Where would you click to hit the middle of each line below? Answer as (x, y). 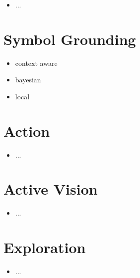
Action (27, 131)
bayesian (28, 80)
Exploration (45, 247)
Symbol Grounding (70, 39)
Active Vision (51, 189)
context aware (36, 63)
